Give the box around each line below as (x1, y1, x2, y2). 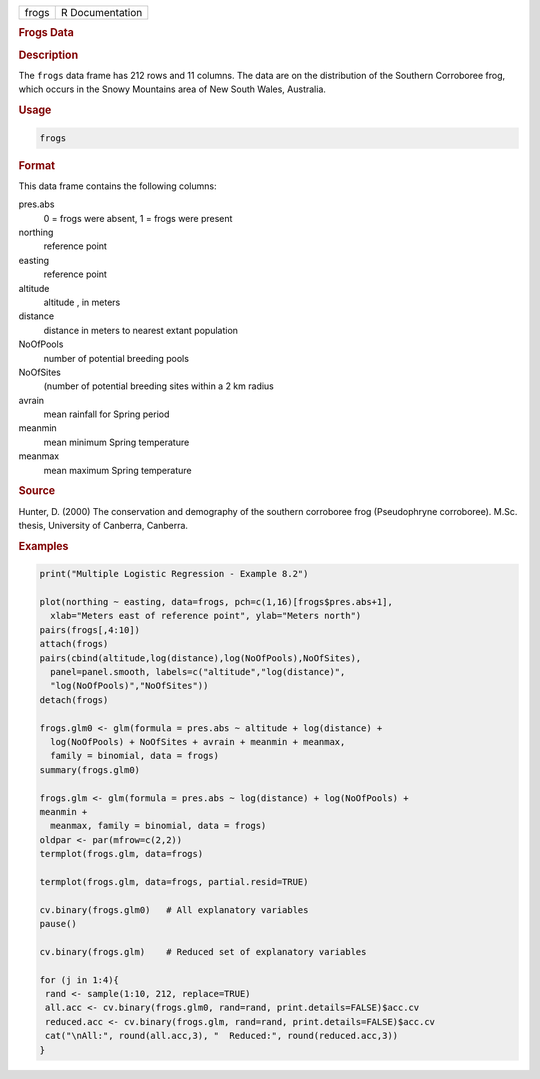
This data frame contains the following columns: (18, 180, 217, 192)
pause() (39, 918, 77, 930)
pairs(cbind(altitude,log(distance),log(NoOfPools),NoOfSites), (39, 652, 362, 664)
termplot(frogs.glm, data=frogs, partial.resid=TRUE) (39, 876, 309, 887)
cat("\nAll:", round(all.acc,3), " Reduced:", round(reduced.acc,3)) (45, 1030, 399, 1042)
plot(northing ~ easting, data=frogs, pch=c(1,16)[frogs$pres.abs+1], (39, 596, 394, 608)
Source (18, 484, 56, 498)
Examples (18, 539, 69, 553)
